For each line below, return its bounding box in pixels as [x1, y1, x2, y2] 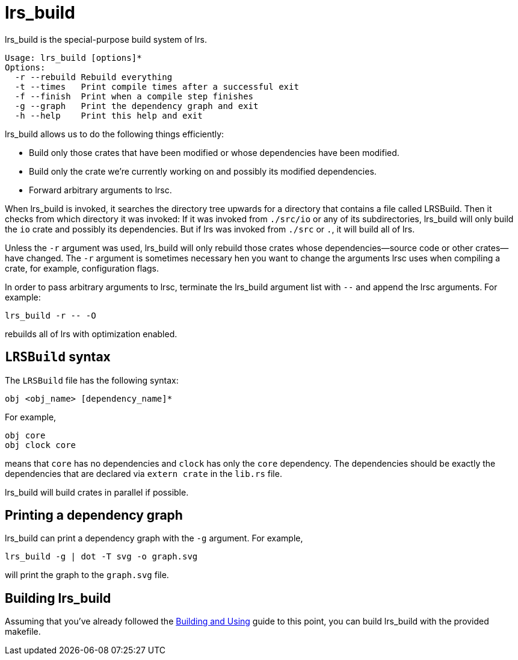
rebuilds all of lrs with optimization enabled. [5, 328, 177, 339]
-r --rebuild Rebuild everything [14, 72, 173, 82]
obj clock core [5, 440, 76, 450]
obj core [5, 430, 46, 440]
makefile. [5, 626, 41, 637]
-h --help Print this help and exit [14, 110, 203, 120]
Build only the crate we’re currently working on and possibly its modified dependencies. [29, 166, 377, 176]
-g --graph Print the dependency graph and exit [14, 101, 259, 111]
